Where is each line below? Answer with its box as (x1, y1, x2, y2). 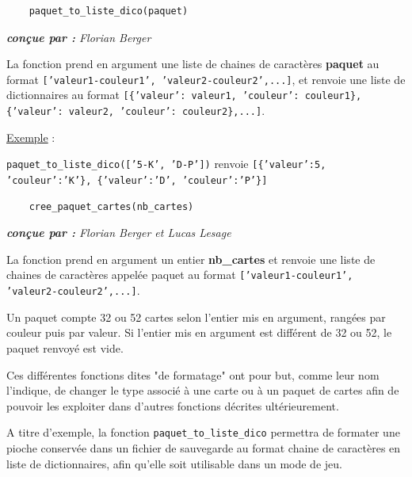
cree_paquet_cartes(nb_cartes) (29, 200, 194, 212)
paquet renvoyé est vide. (6, 339, 124, 356)
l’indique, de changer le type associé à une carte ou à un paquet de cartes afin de (6, 382, 399, 399)
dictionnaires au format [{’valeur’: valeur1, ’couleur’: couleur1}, (6, 86, 362, 103)
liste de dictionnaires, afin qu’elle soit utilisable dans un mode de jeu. (6, 455, 342, 471)
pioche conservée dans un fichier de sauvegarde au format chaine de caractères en (6, 439, 401, 456)
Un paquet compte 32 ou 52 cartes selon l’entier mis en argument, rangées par (6, 308, 386, 325)
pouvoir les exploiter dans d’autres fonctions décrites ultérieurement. (6, 397, 339, 414)
